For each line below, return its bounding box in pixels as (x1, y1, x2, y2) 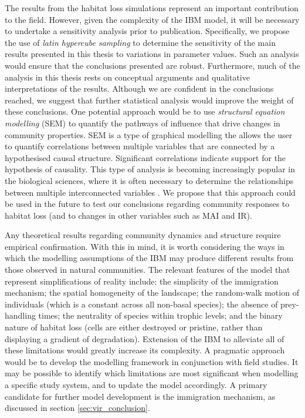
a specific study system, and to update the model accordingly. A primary (5, 379, 267, 390)
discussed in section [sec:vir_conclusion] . (5, 402, 150, 414)
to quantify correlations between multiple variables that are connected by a (5, 140, 275, 152)
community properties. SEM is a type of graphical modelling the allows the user (5, 128, 293, 141)
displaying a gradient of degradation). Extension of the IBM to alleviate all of (5, 332, 284, 345)
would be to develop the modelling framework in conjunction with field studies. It (5, 355, 299, 367)
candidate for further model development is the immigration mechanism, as (5, 390, 276, 402)
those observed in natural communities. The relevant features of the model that (5, 263, 290, 276)
